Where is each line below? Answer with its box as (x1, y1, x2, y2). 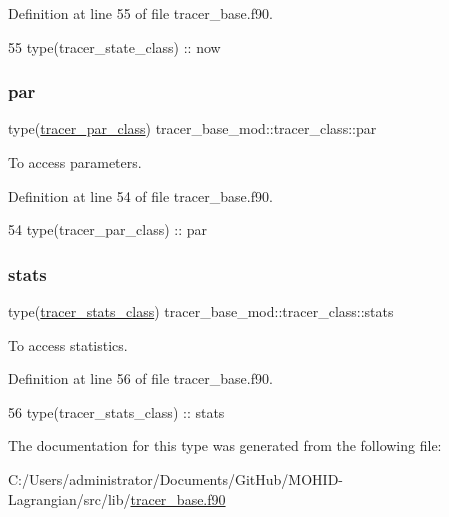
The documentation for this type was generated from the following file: (8, 435, 442, 456)
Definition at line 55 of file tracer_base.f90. (8, 3, 273, 23)
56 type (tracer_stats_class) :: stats (8, 401, 225, 422)
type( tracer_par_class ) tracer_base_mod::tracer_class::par (8, 118, 377, 139)
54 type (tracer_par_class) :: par (8, 219, 208, 240)
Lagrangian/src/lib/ (8, 488, 131, 509)
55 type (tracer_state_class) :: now (8, 36, 221, 57)
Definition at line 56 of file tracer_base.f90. (8, 368, 273, 389)
